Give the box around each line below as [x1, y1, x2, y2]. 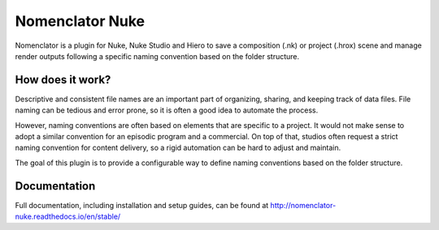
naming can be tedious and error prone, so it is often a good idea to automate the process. [15, 105, 319, 115]
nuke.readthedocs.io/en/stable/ [15, 211, 121, 222]
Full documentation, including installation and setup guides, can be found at [15, 200, 269, 210]
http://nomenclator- [270, 200, 337, 210]
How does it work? [15, 73, 111, 87]
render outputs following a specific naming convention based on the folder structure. [15, 51, 300, 61]
